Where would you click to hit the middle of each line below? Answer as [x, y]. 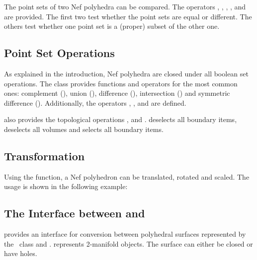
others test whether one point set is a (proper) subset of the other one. [112, 26]
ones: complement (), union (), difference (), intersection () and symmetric [117, 93]
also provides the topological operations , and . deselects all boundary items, [121, 119]
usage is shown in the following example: [66, 186]
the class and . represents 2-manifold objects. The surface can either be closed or [128, 243]
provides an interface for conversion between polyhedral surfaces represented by [125, 234]
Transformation [44, 156]
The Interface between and [75, 213]
